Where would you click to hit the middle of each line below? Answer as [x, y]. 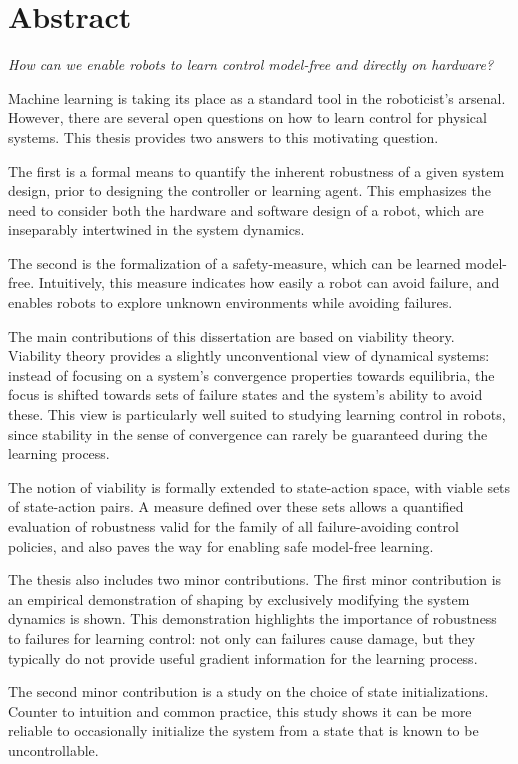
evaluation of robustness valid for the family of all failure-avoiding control [233, 526]
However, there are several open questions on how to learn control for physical [247, 117]
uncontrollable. [53, 749]
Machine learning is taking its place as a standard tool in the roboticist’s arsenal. [257, 97]
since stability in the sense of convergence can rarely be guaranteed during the [248, 433]
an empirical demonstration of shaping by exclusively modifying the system [239, 598]
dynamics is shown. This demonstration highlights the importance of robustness [252, 618]
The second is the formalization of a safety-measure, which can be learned [234, 262]
